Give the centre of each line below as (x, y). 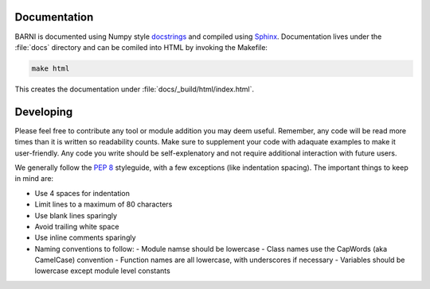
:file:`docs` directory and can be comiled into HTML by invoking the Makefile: (141, 47)
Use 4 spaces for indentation (82, 193)
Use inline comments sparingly (85, 237)
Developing (44, 112)
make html (51, 68)
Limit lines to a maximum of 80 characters (104, 204)
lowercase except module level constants (102, 271)
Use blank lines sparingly (76, 215)
